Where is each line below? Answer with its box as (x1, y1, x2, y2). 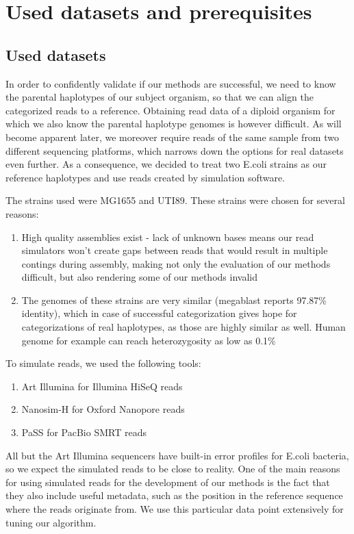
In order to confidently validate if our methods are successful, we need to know (5, 76, 336, 90)
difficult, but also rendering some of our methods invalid (21, 270, 257, 284)
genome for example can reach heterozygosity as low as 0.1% (21, 333, 276, 347)
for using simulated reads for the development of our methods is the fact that (5, 474, 330, 489)
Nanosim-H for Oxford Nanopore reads (21, 402, 185, 416)
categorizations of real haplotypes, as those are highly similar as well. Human (21, 320, 346, 334)
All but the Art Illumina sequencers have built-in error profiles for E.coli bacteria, (5, 448, 349, 462)
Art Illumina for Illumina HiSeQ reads (21, 379, 183, 393)
